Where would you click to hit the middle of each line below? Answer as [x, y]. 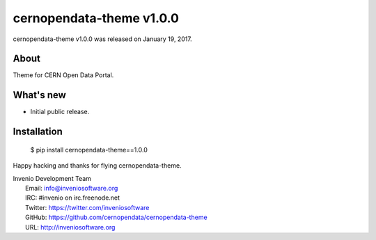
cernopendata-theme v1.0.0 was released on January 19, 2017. [103, 39]
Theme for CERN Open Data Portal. [63, 75]
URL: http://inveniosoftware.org [70, 227]
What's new [39, 95]
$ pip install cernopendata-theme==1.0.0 [89, 150]
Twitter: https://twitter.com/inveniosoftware [87, 207]
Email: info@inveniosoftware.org [72, 188]
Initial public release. [60, 112]
